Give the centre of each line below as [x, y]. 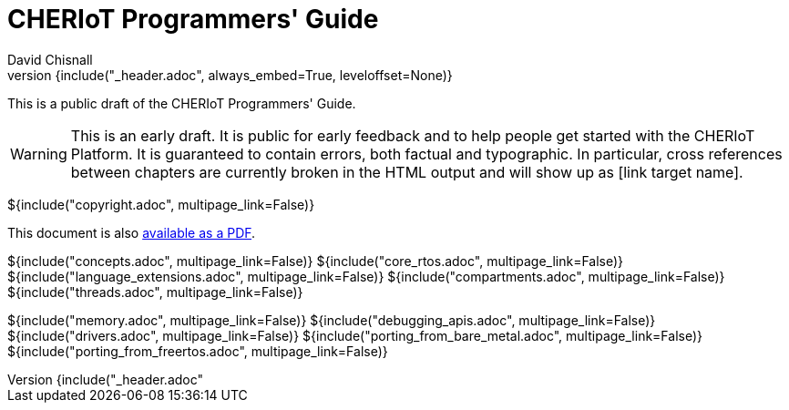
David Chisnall [50, 59]
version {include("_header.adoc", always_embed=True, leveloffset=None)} [230, 75]
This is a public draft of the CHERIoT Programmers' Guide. [182, 103]
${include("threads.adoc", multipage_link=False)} [155, 292]
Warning [39, 154]
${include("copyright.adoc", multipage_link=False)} [161, 204]
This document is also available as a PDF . [132, 232]
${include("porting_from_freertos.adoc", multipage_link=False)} [198, 351]
